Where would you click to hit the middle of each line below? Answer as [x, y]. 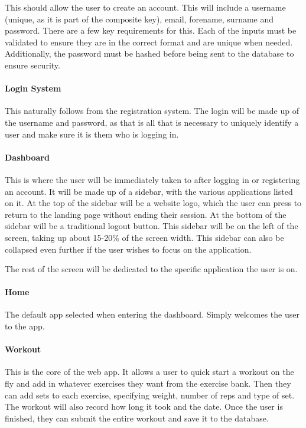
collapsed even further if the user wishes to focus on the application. [128, 249]
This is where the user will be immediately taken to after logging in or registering [152, 179]
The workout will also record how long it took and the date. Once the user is [144, 406]
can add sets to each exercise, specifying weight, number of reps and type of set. [150, 395]
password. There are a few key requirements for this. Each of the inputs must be [151, 30]
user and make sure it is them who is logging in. [92, 134]
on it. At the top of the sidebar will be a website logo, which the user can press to [153, 203]
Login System [33, 88]
